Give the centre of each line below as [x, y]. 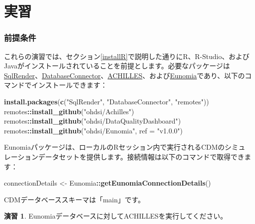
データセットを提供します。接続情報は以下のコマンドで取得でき [141, 156]
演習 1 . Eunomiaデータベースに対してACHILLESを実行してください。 [116, 216]
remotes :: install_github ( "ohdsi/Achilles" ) [69, 111]
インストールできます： [69, 85]
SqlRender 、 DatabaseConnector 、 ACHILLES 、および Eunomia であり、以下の [125, 75]
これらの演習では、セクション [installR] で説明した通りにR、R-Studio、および [127, 56]
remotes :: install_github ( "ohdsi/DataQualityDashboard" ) [93, 121]
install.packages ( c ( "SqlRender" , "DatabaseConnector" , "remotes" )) [107, 101]
